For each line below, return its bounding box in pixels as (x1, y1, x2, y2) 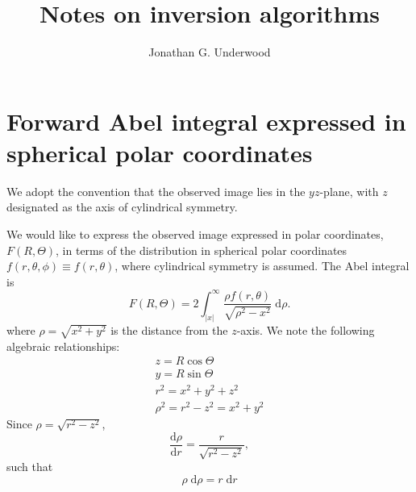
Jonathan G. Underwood (148, 44, 271, 60)
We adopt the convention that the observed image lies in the (6, 182, 306, 199)
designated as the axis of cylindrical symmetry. (6, 198, 238, 215)
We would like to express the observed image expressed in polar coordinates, (6, 226, 384, 243)
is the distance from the (110, 321, 228, 338)
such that (6, 458, 53, 475)
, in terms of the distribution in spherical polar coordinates (56, 241, 347, 258)
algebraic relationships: (6, 337, 120, 354)
